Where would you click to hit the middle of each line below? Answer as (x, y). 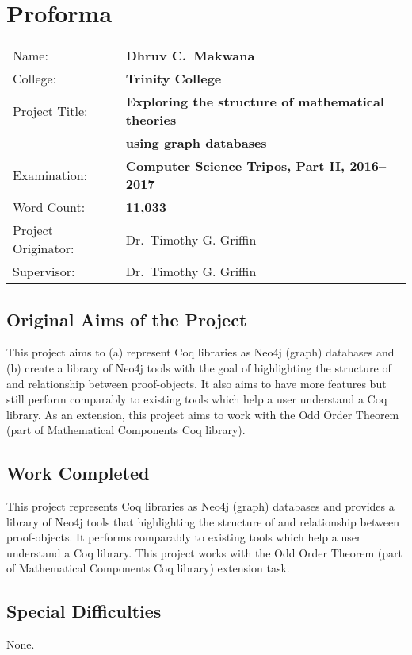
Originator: (44, 249)
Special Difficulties (84, 611)
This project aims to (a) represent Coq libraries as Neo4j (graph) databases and (200, 352)
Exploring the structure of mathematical (255, 102)
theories (151, 120)
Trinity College (174, 79)
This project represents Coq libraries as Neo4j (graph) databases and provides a (200, 506)
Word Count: (49, 207)
